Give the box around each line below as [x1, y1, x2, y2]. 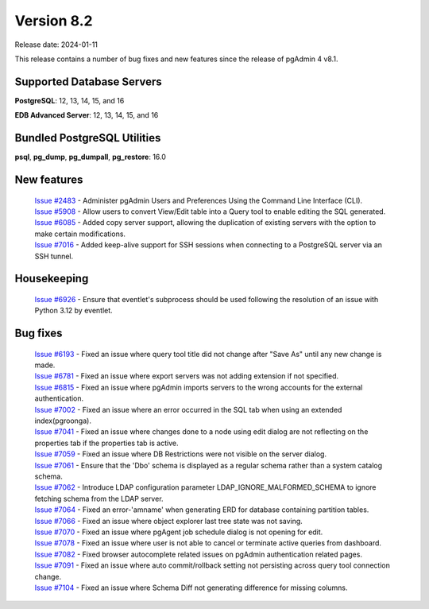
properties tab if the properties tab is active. [34, 438, 179, 448]
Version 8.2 [14, 12, 93, 29]
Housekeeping [14, 272, 89, 285]
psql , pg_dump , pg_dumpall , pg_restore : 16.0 [14, 152, 167, 162]
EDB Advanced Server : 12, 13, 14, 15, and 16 [14, 111, 159, 120]
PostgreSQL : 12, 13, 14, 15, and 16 [14, 95, 125, 105]
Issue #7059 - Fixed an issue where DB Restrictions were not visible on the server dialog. [34, 449, 327, 459]
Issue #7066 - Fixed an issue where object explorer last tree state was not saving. [34, 516, 303, 526]
